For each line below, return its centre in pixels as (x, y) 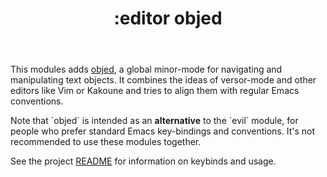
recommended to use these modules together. (106, 142)
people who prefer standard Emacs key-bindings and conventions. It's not (163, 131)
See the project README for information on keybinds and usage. (143, 161)
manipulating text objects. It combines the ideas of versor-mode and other (163, 80)
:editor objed (168, 18)
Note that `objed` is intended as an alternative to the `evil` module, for (154, 121)
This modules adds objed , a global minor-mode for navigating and (146, 69)
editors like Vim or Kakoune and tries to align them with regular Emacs (155, 91)
